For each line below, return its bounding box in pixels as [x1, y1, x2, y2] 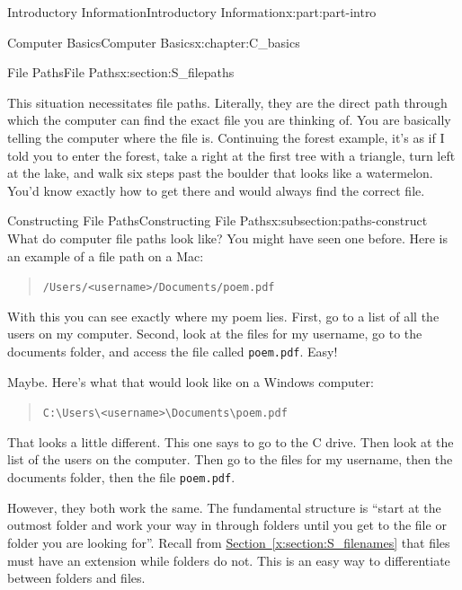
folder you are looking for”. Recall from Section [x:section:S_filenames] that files [7, 533, 450, 551]
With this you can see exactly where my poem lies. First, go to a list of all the [7, 306, 440, 325]
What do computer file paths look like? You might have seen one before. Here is [7, 228, 448, 247]
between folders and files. [7, 568, 146, 587]
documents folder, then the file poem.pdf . [7, 468, 235, 487]
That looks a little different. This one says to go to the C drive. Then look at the [7, 432, 454, 451]
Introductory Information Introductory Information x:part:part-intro [7, 3, 377, 21]
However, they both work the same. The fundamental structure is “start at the [7, 498, 441, 516]
